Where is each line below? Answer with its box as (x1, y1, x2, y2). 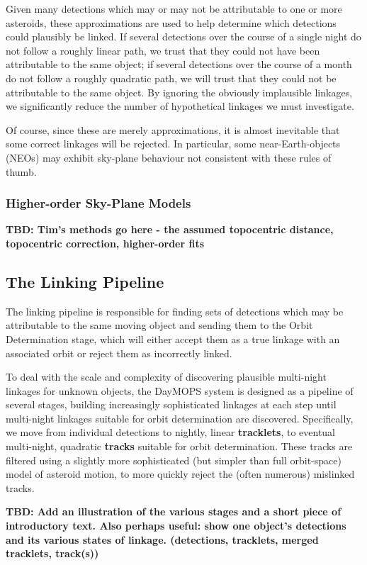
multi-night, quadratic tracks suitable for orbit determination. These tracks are (6, 439, 353, 454)
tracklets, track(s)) (6, 546, 99, 561)
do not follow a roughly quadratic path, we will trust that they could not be (6, 70, 337, 85)
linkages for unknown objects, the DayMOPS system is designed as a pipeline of (6, 383, 354, 398)
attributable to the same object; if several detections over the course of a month (6, 57, 352, 72)
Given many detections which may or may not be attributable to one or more (6, 1, 342, 16)
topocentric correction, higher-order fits (6, 235, 205, 250)
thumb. (6, 164, 37, 179)
